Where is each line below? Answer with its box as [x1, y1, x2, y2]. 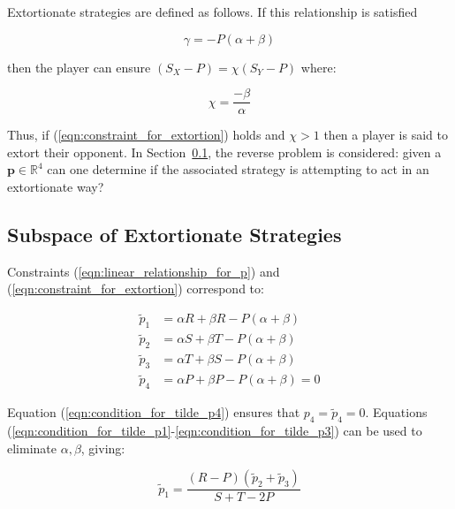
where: [300, 57, 337, 76]
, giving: [80, 438, 125, 457]
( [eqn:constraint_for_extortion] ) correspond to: [7, 279, 264, 298]
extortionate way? [7, 178, 104, 196]
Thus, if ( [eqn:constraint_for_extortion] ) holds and [7, 125, 285, 144]
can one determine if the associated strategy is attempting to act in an [47, 160, 429, 179]
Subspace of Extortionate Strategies [7, 221, 342, 248]
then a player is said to [323, 125, 448, 144]
